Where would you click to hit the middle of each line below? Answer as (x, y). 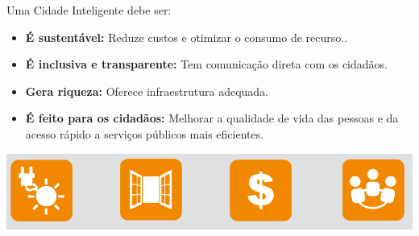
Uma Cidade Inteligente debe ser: (89, 10)
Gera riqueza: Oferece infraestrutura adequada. (147, 91)
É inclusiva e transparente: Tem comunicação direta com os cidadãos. (206, 64)
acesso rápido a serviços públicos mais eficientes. (145, 133)
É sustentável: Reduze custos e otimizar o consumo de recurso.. (187, 37)
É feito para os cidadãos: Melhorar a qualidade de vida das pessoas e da (212, 118)
